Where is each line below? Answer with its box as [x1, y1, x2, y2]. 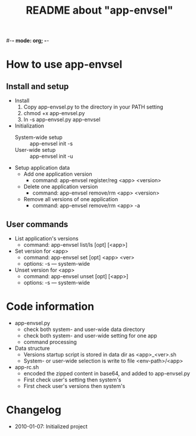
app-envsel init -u [29, 152, 73, 160]
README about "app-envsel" [25, 4, 173, 17]
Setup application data [14, 164, 70, 171]
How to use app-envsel [6, 58, 123, 71]
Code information [6, 300, 95, 313]
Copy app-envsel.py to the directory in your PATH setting [23, 103, 163, 110]
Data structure [14, 345, 50, 352]
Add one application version [23, 170, 92, 178]
